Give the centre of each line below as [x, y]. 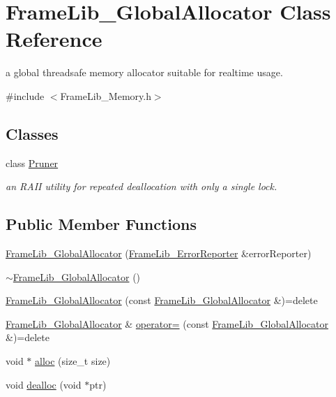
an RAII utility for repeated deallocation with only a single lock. [142, 186]
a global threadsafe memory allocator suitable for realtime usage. [144, 72]
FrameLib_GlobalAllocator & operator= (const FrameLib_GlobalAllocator [167, 323]
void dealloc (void [44, 384]
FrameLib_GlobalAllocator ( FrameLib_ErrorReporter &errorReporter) [159, 253]
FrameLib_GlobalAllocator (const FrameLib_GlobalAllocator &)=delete [162, 300]
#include [25, 95]
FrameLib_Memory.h [106, 95]
